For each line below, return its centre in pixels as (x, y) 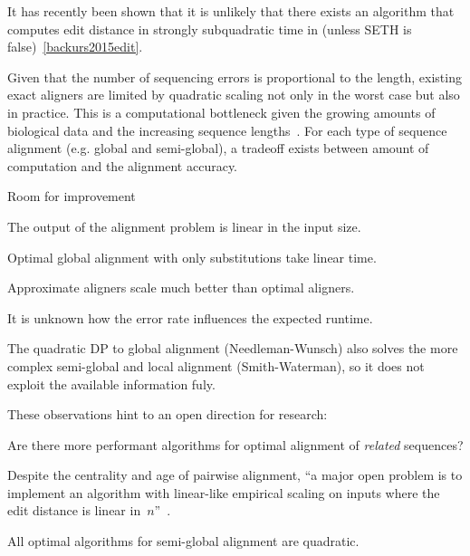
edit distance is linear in (74, 510)
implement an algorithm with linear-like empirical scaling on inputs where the (224, 492)
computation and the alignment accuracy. (123, 165)
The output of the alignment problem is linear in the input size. (184, 226)
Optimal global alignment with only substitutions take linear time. (192, 257)
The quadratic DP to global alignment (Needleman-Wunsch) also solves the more (233, 348)
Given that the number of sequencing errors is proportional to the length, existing (235, 77)
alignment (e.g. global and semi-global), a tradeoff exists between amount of (218, 148)
